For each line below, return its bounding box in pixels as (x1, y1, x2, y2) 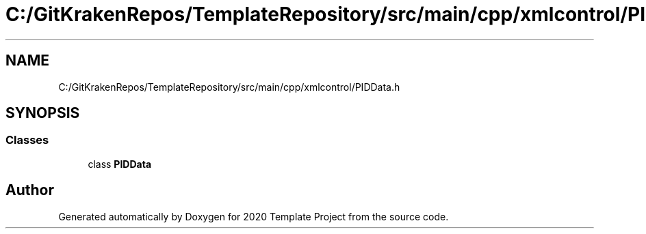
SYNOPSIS (5, 104, 80, 122)
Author (5, 181, 54, 199)
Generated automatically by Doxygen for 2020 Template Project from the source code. (58, 210, 449, 222)
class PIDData (88, 158, 152, 170)
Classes (5, 133, 49, 147)
